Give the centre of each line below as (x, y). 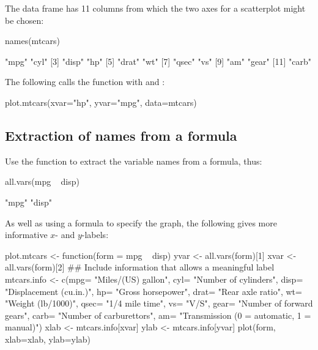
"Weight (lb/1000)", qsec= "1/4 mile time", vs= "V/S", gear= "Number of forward (159, 303)
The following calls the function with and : (85, 82)
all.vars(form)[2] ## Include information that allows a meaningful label (140, 267)
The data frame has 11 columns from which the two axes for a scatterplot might (155, 8)
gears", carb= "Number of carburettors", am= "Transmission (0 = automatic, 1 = (158, 315)
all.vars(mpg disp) (42, 181)
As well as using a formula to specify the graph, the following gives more (141, 222)
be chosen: (24, 20)
